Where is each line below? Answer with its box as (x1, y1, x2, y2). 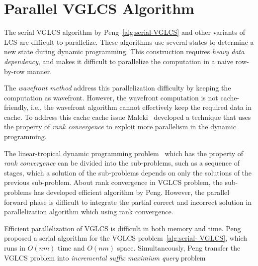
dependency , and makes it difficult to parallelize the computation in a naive (4, 56, 234, 66)
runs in (4, 243, 25, 253)
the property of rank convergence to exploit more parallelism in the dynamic (4, 121, 236, 132)
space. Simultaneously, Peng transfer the (117, 243, 241, 253)
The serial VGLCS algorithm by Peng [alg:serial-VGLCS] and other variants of (4, 27, 246, 37)
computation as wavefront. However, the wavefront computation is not (4, 92, 218, 102)
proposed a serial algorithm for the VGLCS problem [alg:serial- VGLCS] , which (4, 233, 248, 243)
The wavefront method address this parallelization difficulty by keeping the (4, 83, 231, 93)
